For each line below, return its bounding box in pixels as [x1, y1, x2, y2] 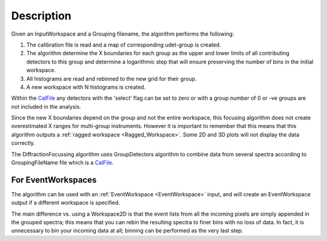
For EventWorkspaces [11, 175, 97, 185]
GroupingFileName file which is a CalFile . [11, 159, 114, 166]
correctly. [11, 140, 36, 147]
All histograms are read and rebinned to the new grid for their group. [26, 75, 197, 82]
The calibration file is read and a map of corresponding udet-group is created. [26, 41, 221, 48]
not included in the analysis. [11, 103, 81, 110]
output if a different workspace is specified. [11, 199, 121, 207]
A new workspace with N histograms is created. [26, 83, 146, 91]
